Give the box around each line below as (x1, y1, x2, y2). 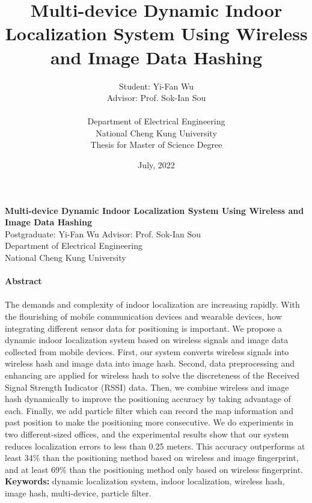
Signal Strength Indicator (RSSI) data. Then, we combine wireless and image (5, 380, 289, 393)
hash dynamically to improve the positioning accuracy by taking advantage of (5, 392, 291, 405)
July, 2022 (138, 159, 175, 171)
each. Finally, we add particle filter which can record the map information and (5, 404, 293, 416)
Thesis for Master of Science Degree (90, 138, 222, 151)
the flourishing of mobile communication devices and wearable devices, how (5, 310, 282, 322)
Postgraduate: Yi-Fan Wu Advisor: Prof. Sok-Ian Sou (5, 227, 201, 240)
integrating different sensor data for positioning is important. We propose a (5, 322, 283, 334)
